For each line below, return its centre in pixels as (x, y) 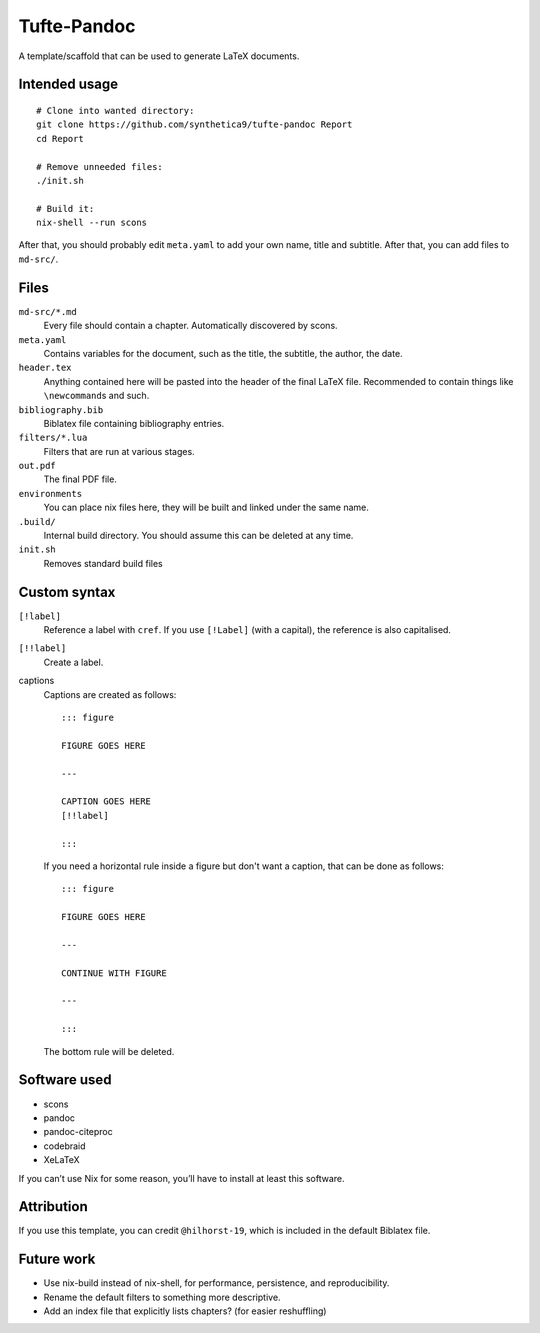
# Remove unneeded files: (100, 166)
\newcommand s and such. (96, 396)
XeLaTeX (61, 1160)
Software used (65, 1080)
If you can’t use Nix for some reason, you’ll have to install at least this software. (181, 1178)
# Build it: (65, 208)
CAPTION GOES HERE (106, 801)
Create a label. (73, 662)
